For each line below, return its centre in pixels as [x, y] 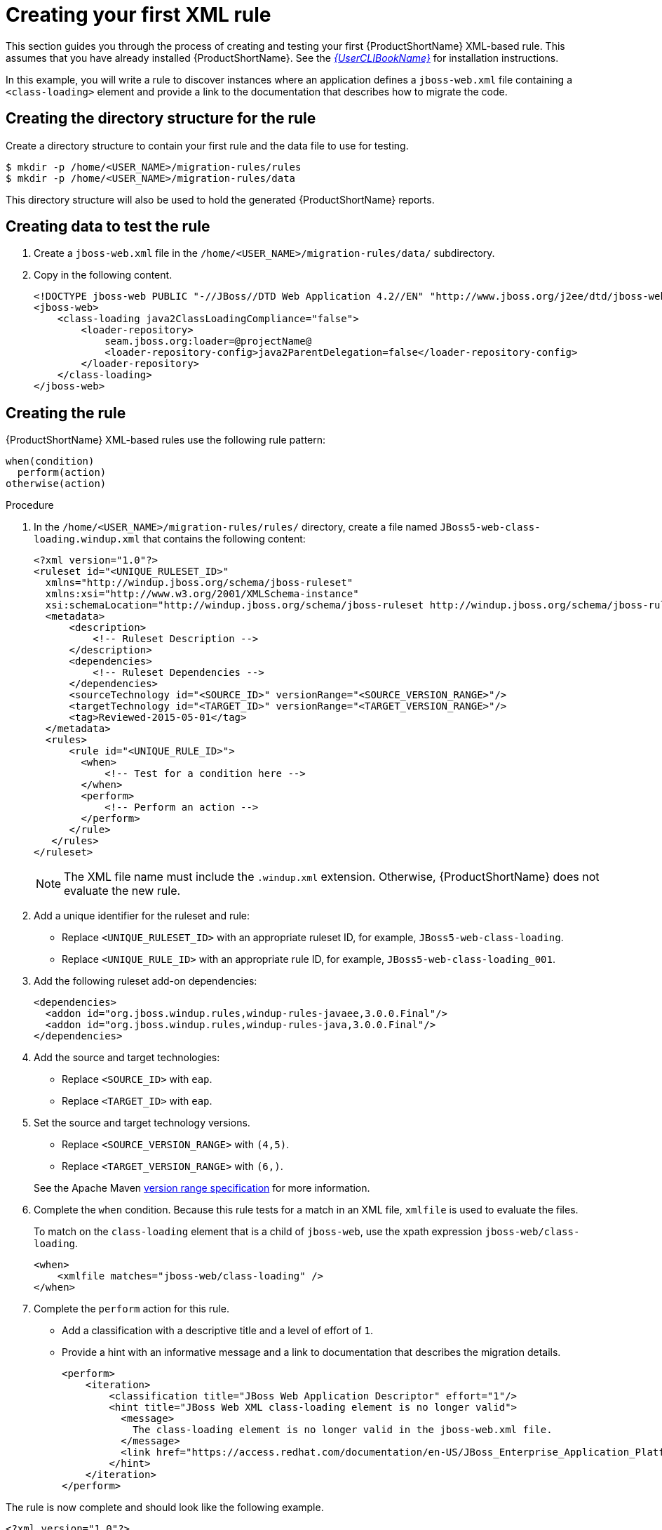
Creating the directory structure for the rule [161, 119]
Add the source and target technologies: [127, 1058]
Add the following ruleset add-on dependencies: [146, 981]
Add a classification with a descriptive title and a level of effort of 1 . [218, 1331]
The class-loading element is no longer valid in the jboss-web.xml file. [343, 1430]
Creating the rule [66, 413]
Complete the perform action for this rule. [131, 1309]
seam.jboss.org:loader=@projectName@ [208, 341]
